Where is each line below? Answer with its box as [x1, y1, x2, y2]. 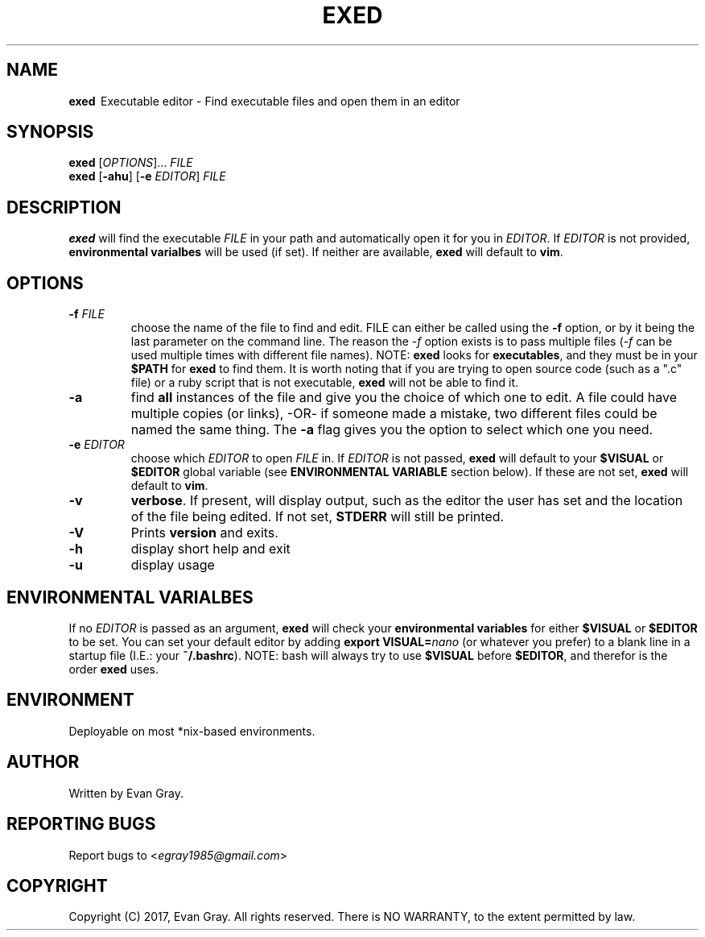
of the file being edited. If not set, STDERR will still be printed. [130, 508, 505, 525]
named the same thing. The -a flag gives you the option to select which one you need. [130, 421, 653, 438]
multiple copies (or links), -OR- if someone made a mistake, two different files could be [130, 405, 658, 422]
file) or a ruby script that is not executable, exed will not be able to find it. [130, 375, 518, 390]
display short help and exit [130, 541, 291, 558]
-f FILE [68, 307, 105, 321]
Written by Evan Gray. [68, 786, 183, 800]
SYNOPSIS [6, 122, 94, 143]
